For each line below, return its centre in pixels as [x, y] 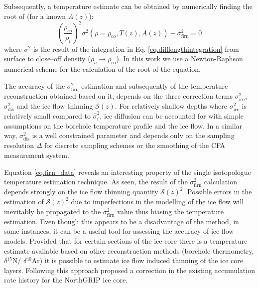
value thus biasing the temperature [171, 211]
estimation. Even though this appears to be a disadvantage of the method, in [122, 221]
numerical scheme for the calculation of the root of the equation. [102, 69]
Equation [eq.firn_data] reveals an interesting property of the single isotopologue [128, 172]
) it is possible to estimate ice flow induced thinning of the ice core [141, 260]
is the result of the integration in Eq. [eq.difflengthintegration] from [136, 49]
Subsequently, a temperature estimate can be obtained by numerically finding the [128, 6]
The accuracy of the [35, 85]
